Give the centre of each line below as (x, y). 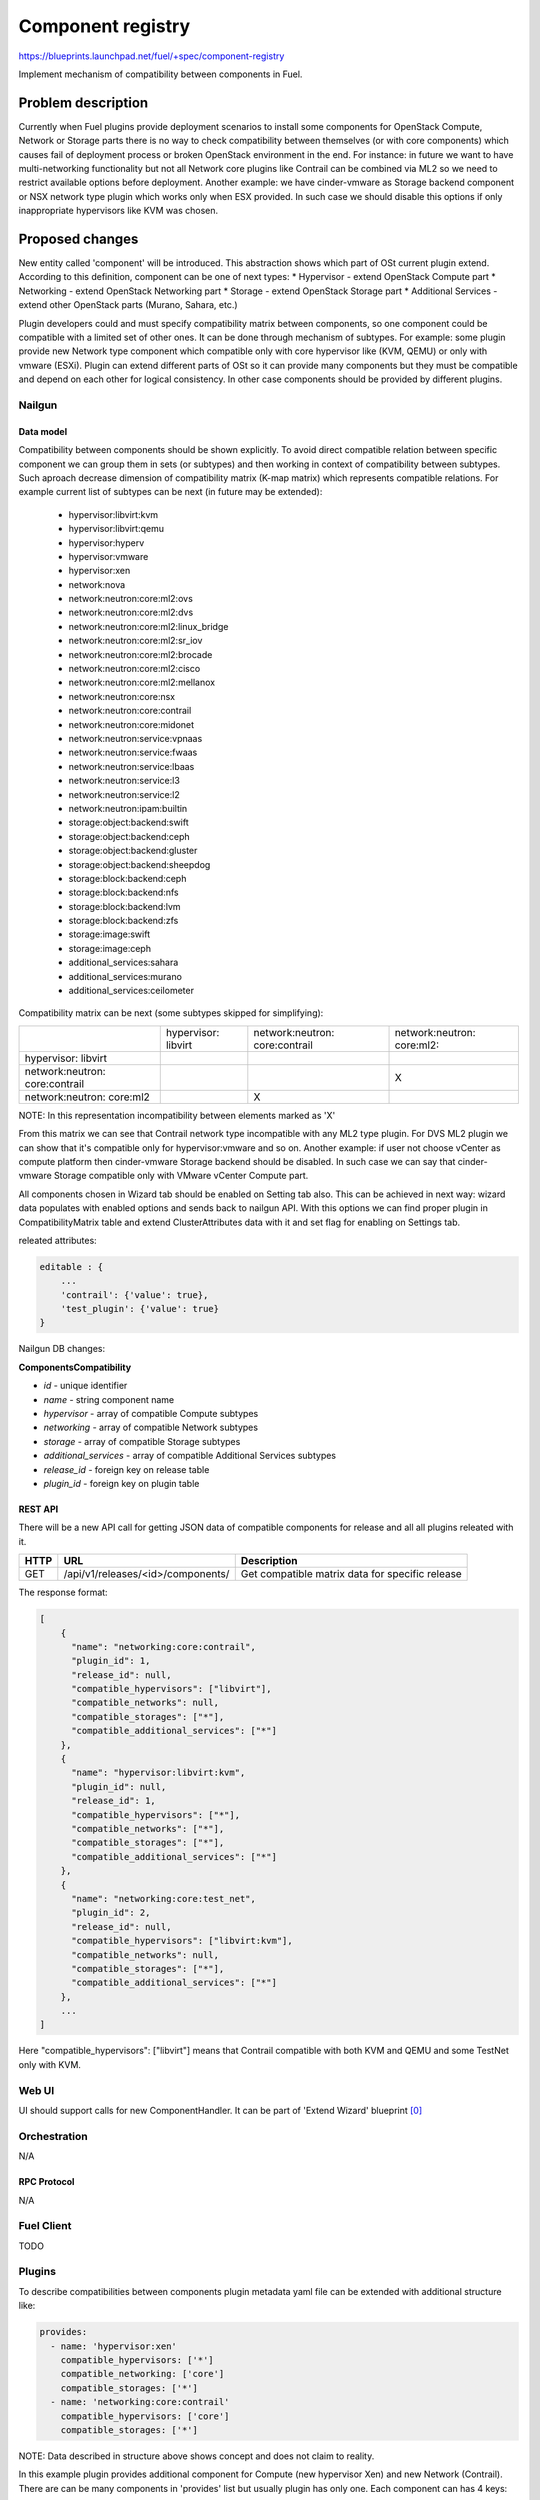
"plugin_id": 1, (111, 1661)
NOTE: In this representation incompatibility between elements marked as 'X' (177, 1115)
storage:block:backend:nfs (123, 892)
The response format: (63, 1592)
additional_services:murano (125, 976)
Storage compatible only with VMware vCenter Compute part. (181, 1176)
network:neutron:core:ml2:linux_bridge (148, 626)
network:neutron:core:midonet (131, 724)
